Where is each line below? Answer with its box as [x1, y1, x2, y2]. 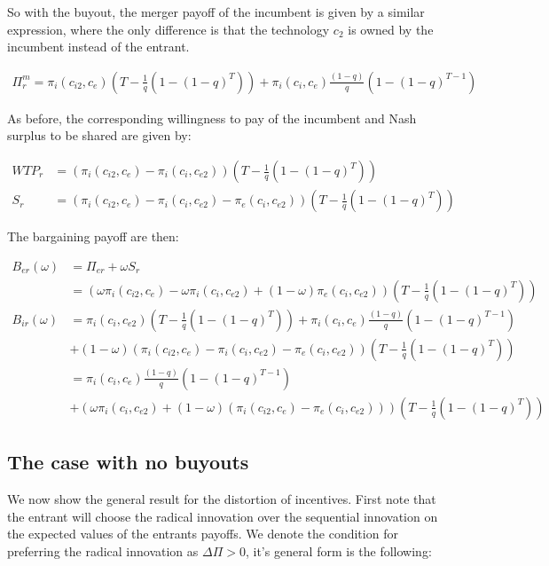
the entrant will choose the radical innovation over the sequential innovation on [7, 507, 438, 525]
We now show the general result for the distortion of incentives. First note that [7, 490, 436, 508]
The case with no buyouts [7, 448, 249, 476]
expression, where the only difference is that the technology [7, 20, 330, 38]
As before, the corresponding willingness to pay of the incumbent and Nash [7, 108, 417, 127]
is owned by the [348, 20, 434, 38]
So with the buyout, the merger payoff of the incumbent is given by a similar [7, 3, 425, 20]
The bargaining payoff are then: [7, 227, 179, 246]
